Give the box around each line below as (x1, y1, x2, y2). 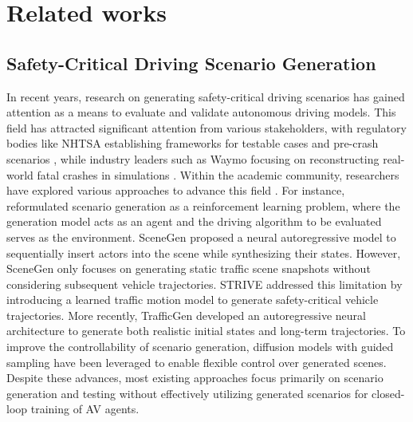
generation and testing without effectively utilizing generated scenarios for (6, 385, 368, 401)
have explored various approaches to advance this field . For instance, (6, 182, 345, 199)
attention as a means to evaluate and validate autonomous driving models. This (6, 104, 396, 120)
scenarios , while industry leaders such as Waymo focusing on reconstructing (6, 150, 380, 167)
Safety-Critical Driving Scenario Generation (6, 50, 376, 75)
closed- (372, 385, 405, 401)
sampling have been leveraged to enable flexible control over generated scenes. (6, 353, 387, 370)
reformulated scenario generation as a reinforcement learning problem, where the (6, 197, 400, 214)
